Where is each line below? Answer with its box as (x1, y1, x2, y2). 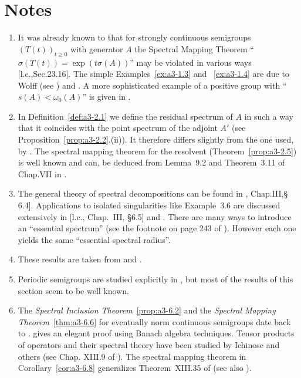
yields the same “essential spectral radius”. (18, 233, 171, 245)
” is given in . (82, 90, 131, 103)
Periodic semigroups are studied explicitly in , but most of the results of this (18, 273, 293, 285)
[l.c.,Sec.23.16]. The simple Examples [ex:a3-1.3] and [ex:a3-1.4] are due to (18, 67, 289, 80)
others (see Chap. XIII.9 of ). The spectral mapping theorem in (18, 350, 246, 362)
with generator (70, 42, 123, 55)
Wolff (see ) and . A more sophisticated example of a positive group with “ (18, 79, 287, 91)
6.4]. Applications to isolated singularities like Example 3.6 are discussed (18, 199, 280, 211)
